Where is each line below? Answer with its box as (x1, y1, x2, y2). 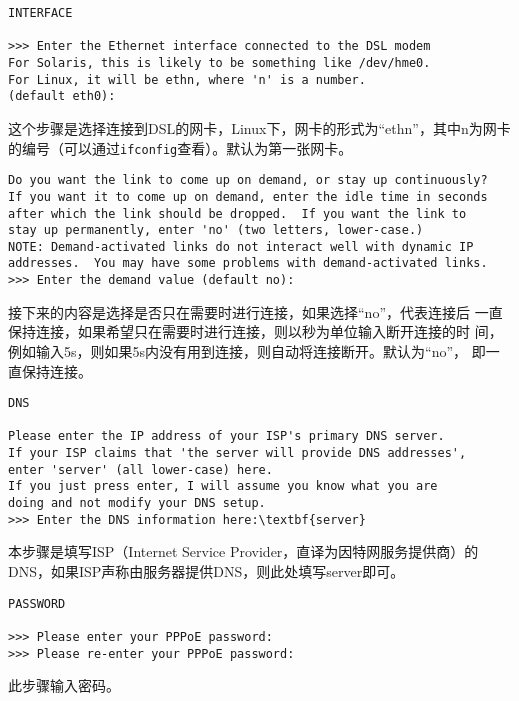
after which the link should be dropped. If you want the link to (8, 206, 467, 221)
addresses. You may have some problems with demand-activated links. (8, 256, 488, 271)
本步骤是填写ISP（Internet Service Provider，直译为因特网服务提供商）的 (8, 541, 479, 562)
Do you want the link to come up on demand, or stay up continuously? (8, 173, 488, 188)
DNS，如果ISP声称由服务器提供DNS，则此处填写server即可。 (8, 561, 405, 581)
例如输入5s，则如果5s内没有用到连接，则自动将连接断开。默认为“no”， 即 (8, 340, 486, 361)
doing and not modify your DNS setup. (8, 496, 266, 511)
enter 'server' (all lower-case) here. (8, 462, 273, 477)
